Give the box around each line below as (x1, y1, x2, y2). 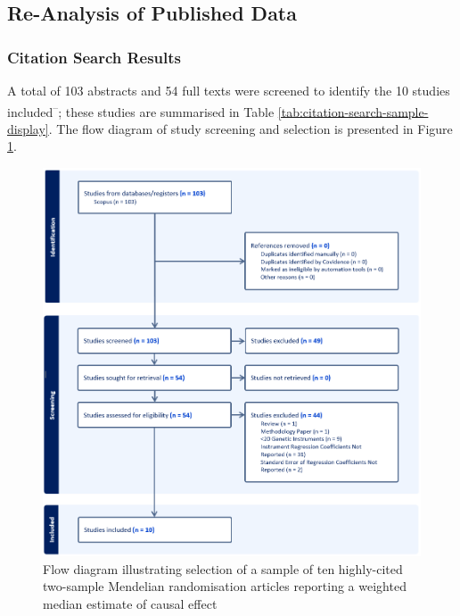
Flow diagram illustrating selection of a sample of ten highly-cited (43, 559, 403, 578)
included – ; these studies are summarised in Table (7, 99, 275, 121)
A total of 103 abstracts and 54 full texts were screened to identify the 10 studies (7, 81, 450, 99)
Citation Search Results (7, 46, 182, 68)
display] (7, 119, 49, 137)
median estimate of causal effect (43, 594, 218, 612)
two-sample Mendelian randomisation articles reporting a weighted (43, 577, 407, 595)
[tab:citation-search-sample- (277, 102, 429, 121)
